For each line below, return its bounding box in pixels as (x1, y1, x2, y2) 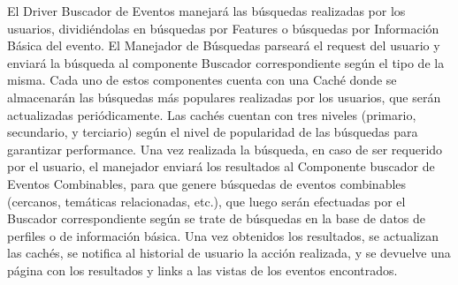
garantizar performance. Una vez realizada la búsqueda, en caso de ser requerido (7, 139, 443, 158)
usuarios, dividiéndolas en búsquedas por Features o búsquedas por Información (7, 19, 439, 37)
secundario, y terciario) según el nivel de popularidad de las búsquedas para (7, 123, 418, 141)
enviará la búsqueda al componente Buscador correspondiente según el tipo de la (7, 53, 445, 71)
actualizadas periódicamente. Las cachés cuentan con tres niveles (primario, (7, 105, 416, 124)
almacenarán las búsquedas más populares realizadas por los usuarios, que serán (7, 87, 441, 106)
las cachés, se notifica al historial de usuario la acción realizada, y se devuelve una (7, 244, 451, 262)
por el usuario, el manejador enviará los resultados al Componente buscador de (7, 157, 435, 176)
